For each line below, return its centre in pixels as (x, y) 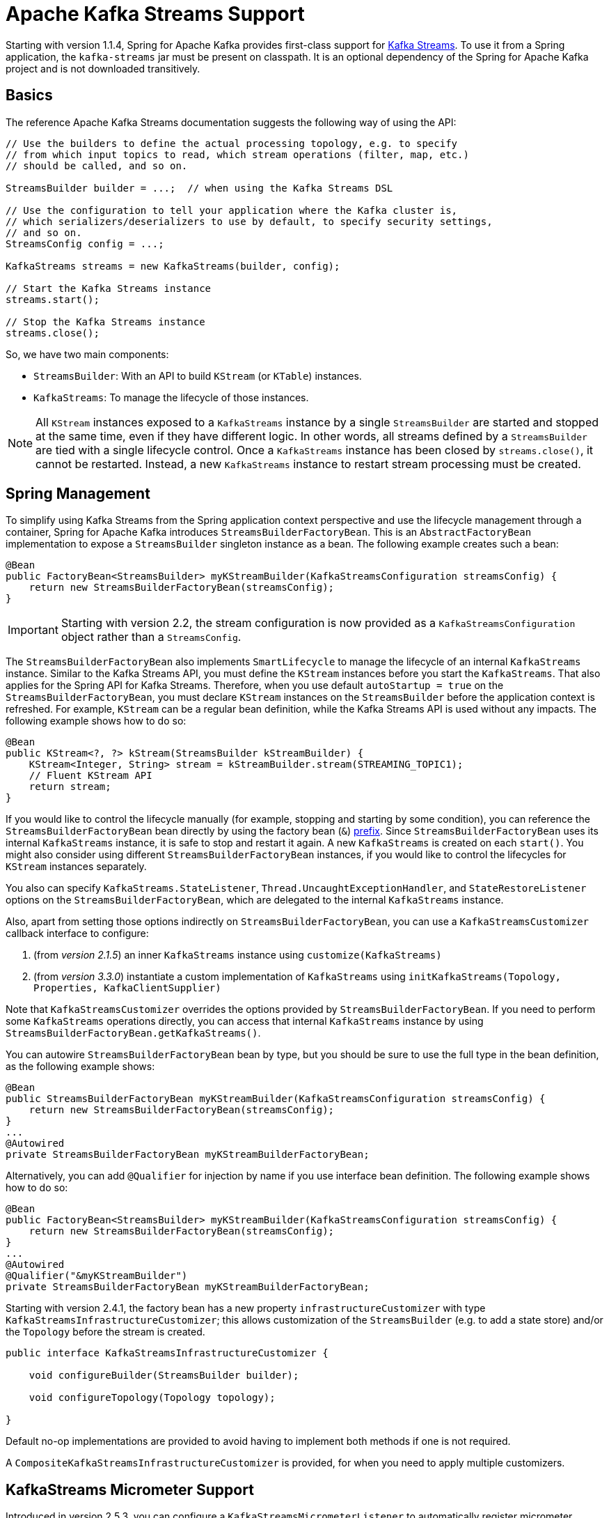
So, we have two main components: (87, 354)
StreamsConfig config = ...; (85, 243)
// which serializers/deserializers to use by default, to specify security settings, (249, 221)
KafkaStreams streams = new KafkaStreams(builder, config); (173, 266)
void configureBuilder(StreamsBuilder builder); (164, 1376)
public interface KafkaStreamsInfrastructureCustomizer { (167, 1353)
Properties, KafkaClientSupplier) (127, 988)
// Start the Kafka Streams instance (109, 288)
